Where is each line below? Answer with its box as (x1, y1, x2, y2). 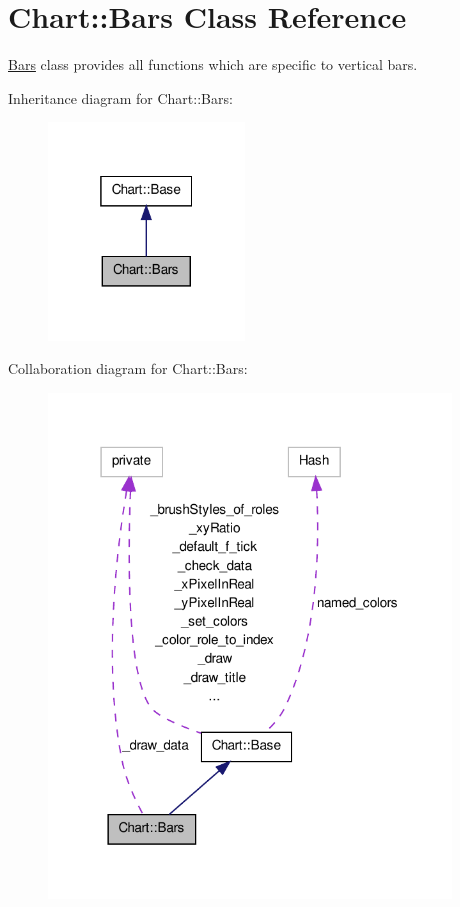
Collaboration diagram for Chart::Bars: (8, 358, 248, 379)
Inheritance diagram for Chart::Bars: (8, 87, 233, 108)
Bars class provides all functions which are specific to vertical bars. (8, 54, 418, 75)
